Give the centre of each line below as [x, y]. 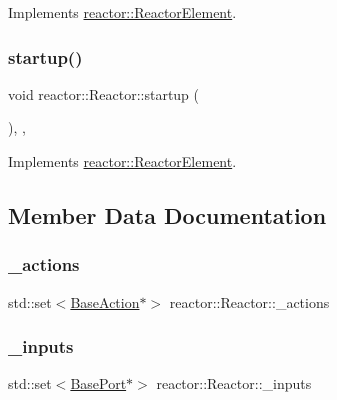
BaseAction [105, 301]
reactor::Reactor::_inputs [234, 383]
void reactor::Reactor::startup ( [104, 93]
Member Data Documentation [167, 214]
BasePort [98, 383]
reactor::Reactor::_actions [249, 301]
